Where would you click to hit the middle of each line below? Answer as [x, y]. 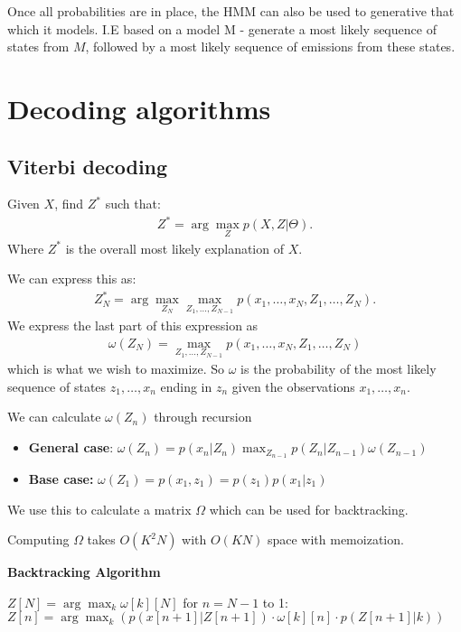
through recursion [203, 417]
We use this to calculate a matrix [99, 509]
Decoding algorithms [139, 108]
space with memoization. [335, 539]
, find [69, 204]
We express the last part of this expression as [133, 325]
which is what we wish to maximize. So [116, 369]
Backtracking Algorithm [84, 572]
